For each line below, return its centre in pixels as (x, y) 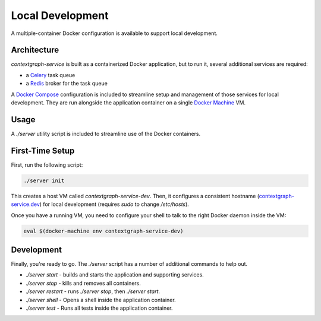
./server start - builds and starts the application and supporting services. (115, 275)
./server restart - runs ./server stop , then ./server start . (93, 291)
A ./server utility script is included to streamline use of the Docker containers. (106, 134)
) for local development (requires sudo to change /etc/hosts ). (114, 204)
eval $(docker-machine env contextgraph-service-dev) (103, 231)
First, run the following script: (47, 165)
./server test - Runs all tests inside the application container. (99, 308)
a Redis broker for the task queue (67, 84)
